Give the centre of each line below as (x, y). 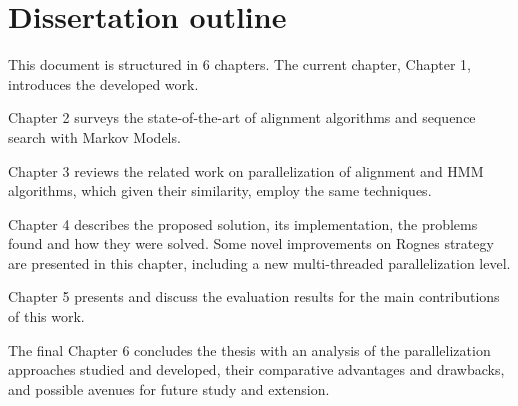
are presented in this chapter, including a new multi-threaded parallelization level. (259, 262)
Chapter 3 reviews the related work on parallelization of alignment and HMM (246, 170)
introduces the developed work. (103, 83)
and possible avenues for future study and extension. (169, 388)
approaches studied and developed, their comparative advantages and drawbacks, (256, 369)
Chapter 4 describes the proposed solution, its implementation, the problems (243, 223)
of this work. (46, 316)
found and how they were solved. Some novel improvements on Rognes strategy (251, 243)
